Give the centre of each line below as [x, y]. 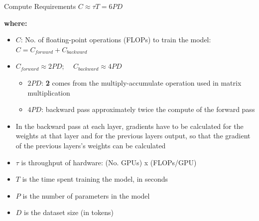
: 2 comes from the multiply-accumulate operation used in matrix [141, 82]
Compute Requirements [40, 6]
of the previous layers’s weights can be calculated [91, 145]
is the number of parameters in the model [86, 195]
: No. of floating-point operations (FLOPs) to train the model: [116, 40]
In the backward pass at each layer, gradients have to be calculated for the [129, 126]
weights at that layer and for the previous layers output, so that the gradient [133, 136]
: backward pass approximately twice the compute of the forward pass [148, 109]
